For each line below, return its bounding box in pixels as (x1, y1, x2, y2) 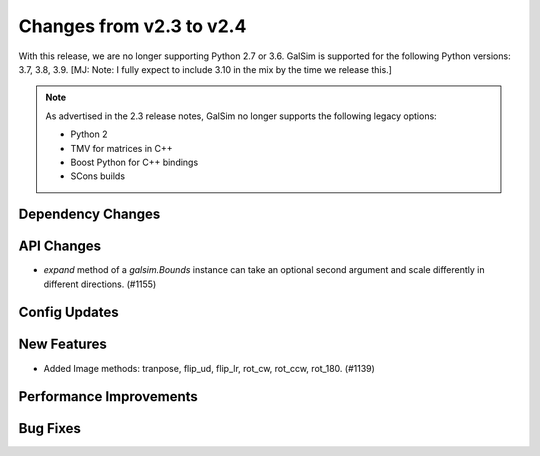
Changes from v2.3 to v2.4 (18, 15, 247, 37)
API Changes (18, 238, 102, 255)
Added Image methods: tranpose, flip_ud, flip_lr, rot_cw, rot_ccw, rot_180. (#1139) (43, 362, 375, 374)
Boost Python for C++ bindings (70, 156, 199, 168)
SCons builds (70, 170, 125, 182)
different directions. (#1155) (43, 278, 157, 290)
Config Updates (18, 304, 119, 321)
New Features (18, 336, 107, 353)
